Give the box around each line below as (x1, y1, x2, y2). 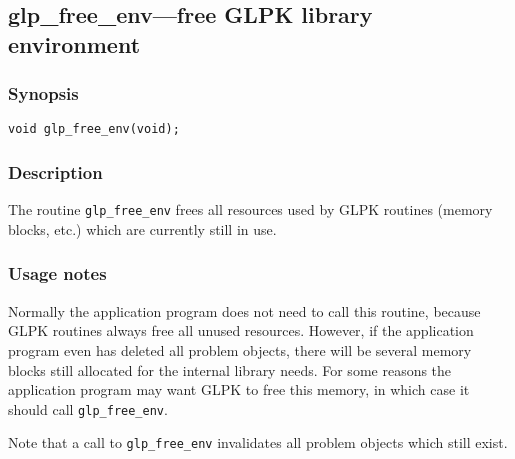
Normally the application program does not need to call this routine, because (8, 300, 481, 321)
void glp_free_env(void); (8, 122, 180, 137)
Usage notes (8, 261, 107, 286)
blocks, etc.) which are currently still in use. (8, 218, 277, 239)
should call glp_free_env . (8, 398, 168, 419)
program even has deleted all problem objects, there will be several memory (8, 339, 472, 360)
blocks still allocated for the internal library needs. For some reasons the (8, 359, 452, 380)
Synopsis (8, 81, 79, 106)
